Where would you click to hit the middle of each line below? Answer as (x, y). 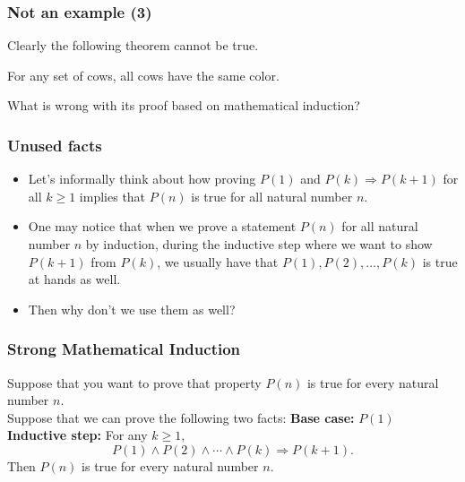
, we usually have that (218, 261)
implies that (112, 196)
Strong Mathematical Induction (124, 349)
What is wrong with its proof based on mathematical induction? (184, 105)
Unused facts (55, 145)
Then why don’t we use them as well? (132, 309)
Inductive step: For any (77, 435)
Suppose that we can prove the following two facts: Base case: (181, 417)
